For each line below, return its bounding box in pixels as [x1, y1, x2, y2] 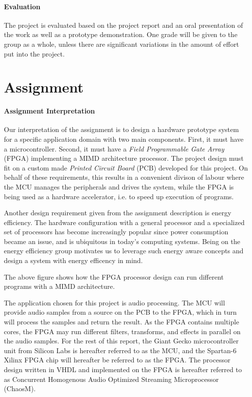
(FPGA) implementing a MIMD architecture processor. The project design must [4, 153, 244, 163]
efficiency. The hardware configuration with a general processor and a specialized [4, 217, 245, 227]
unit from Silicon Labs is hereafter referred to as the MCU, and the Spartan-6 [4, 345, 236, 355]
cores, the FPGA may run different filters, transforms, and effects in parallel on [4, 326, 241, 336]
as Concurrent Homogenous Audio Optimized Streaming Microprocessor [4, 374, 219, 384]
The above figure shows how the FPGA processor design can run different [4, 271, 224, 282]
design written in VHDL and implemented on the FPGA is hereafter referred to [4, 364, 242, 374]
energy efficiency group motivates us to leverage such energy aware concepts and [4, 246, 244, 256]
